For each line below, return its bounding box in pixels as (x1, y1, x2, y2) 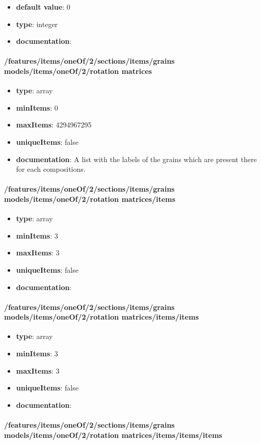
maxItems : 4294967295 (16, 119, 92, 130)
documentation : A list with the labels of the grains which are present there (16, 153, 257, 164)
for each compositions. (16, 164, 86, 174)
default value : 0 (16, 2, 70, 12)
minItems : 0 (16, 102, 58, 113)
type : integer (16, 18, 58, 29)
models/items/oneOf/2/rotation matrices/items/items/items (4, 429, 222, 440)
